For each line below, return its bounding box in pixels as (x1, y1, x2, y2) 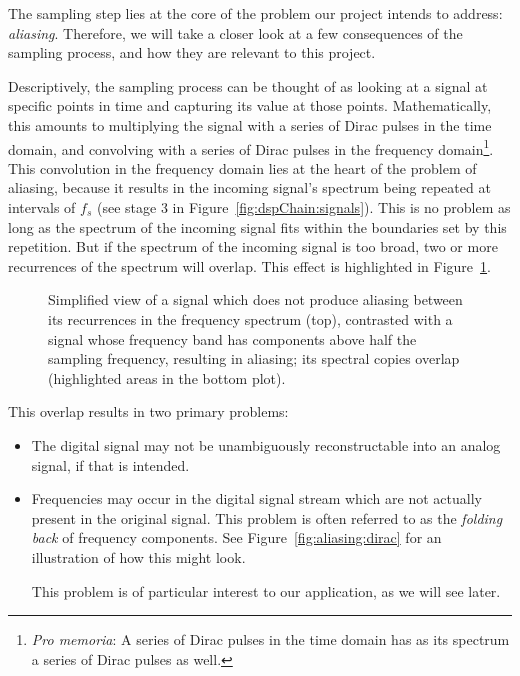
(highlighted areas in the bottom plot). (48, 367, 286, 388)
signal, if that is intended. (31, 454, 190, 475)
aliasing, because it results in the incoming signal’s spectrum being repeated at (8, 177, 491, 198)
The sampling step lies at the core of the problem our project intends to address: (8, 3, 503, 23)
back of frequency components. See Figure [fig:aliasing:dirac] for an (31, 527, 442, 548)
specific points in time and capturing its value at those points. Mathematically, (8, 95, 492, 116)
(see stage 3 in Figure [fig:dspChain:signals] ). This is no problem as (96, 197, 511, 217)
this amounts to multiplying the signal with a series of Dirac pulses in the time (8, 114, 492, 135)
